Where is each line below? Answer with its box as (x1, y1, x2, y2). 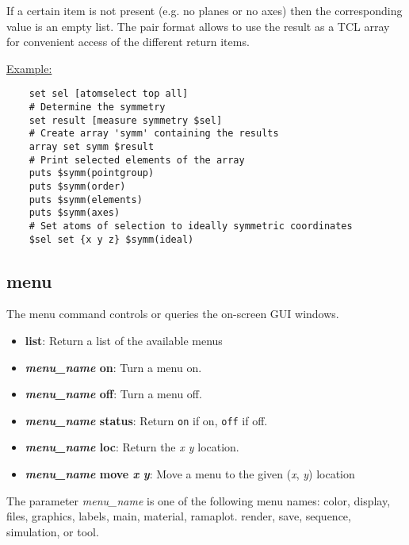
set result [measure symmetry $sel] (29, 114, 223, 126)
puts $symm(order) (29, 180, 126, 192)
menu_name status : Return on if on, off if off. (25, 412, 268, 428)
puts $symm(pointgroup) (29, 167, 155, 179)
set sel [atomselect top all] (29, 88, 189, 100)
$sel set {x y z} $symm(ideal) (29, 233, 194, 245)
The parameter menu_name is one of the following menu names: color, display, (6, 492, 391, 509)
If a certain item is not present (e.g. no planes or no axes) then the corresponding (6, 2, 403, 18)
